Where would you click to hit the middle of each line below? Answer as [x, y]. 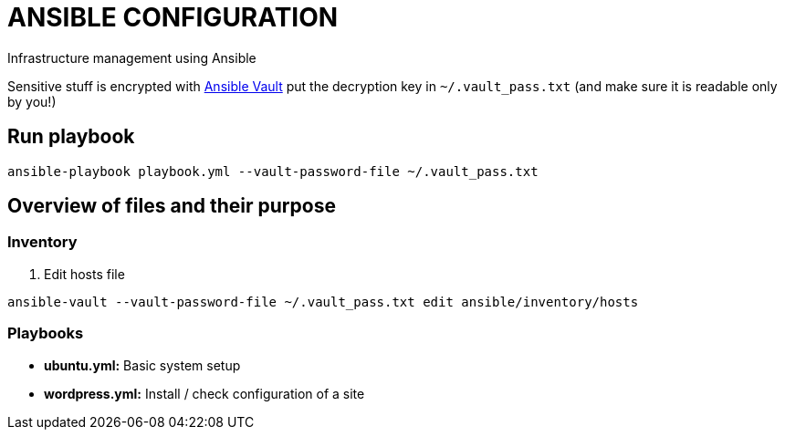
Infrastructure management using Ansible [132, 57]
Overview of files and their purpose [172, 206]
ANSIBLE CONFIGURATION [173, 17]
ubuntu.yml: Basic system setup [142, 365]
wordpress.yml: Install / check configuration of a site [204, 393]
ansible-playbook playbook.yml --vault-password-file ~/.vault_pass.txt [273, 171]
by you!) [32, 101]
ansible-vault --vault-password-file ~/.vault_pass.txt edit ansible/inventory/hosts [323, 302]
